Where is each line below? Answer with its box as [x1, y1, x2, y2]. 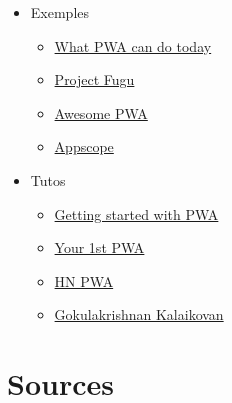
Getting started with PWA [54, 203, 219, 224]
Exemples [30, 2, 90, 22]
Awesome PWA [54, 102, 148, 123]
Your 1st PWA [54, 237, 145, 258]
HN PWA [54, 270, 114, 291]
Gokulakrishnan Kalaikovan [54, 304, 224, 325]
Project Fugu [54, 69, 135, 90]
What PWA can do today [54, 35, 212, 56]
